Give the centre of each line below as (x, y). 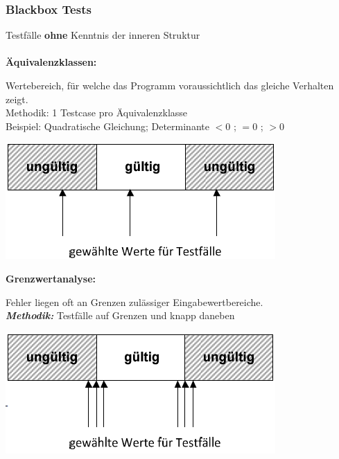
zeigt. (17, 99)
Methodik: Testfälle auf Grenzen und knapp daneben (120, 315)
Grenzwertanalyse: (51, 278)
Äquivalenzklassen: (51, 62)
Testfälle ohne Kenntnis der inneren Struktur (103, 35)
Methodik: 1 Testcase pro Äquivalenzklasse (97, 112)
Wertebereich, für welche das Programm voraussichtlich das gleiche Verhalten (170, 85)
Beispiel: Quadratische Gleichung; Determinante (107, 126)
